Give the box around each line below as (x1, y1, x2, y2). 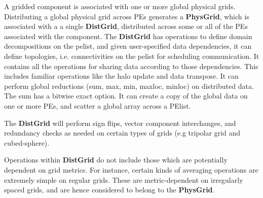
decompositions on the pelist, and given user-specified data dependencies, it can (4, 41, 252, 51)
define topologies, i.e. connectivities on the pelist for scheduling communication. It (4, 50, 259, 61)
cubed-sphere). (4, 137, 50, 148)
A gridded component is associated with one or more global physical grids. (4, 1, 236, 11)
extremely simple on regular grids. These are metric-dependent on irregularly (4, 174, 243, 185)
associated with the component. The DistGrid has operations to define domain (4, 30, 252, 41)
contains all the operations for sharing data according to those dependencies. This (4, 60, 258, 71)
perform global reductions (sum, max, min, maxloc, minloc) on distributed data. (4, 80, 254, 91)
